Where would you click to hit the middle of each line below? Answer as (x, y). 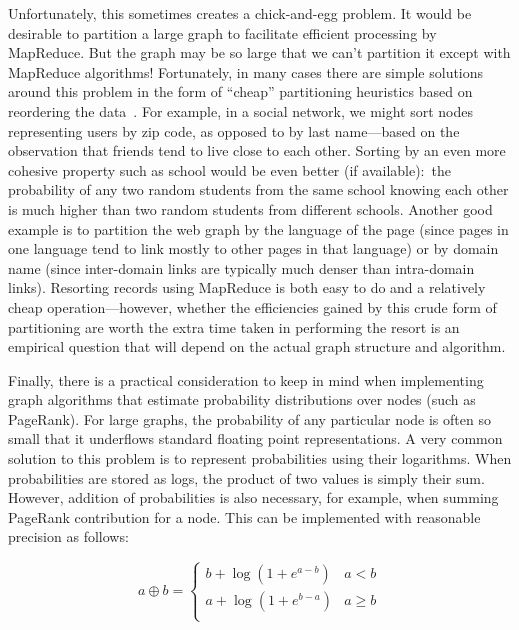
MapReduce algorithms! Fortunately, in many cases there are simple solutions (246, 71)
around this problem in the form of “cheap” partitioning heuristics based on (240, 91)
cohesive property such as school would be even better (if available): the (229, 169)
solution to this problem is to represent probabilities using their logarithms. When (260, 458)
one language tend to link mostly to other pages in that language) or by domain (253, 248)
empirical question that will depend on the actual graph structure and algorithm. (257, 346)
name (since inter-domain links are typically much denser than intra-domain (241, 267)
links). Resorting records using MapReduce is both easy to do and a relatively (247, 287)
